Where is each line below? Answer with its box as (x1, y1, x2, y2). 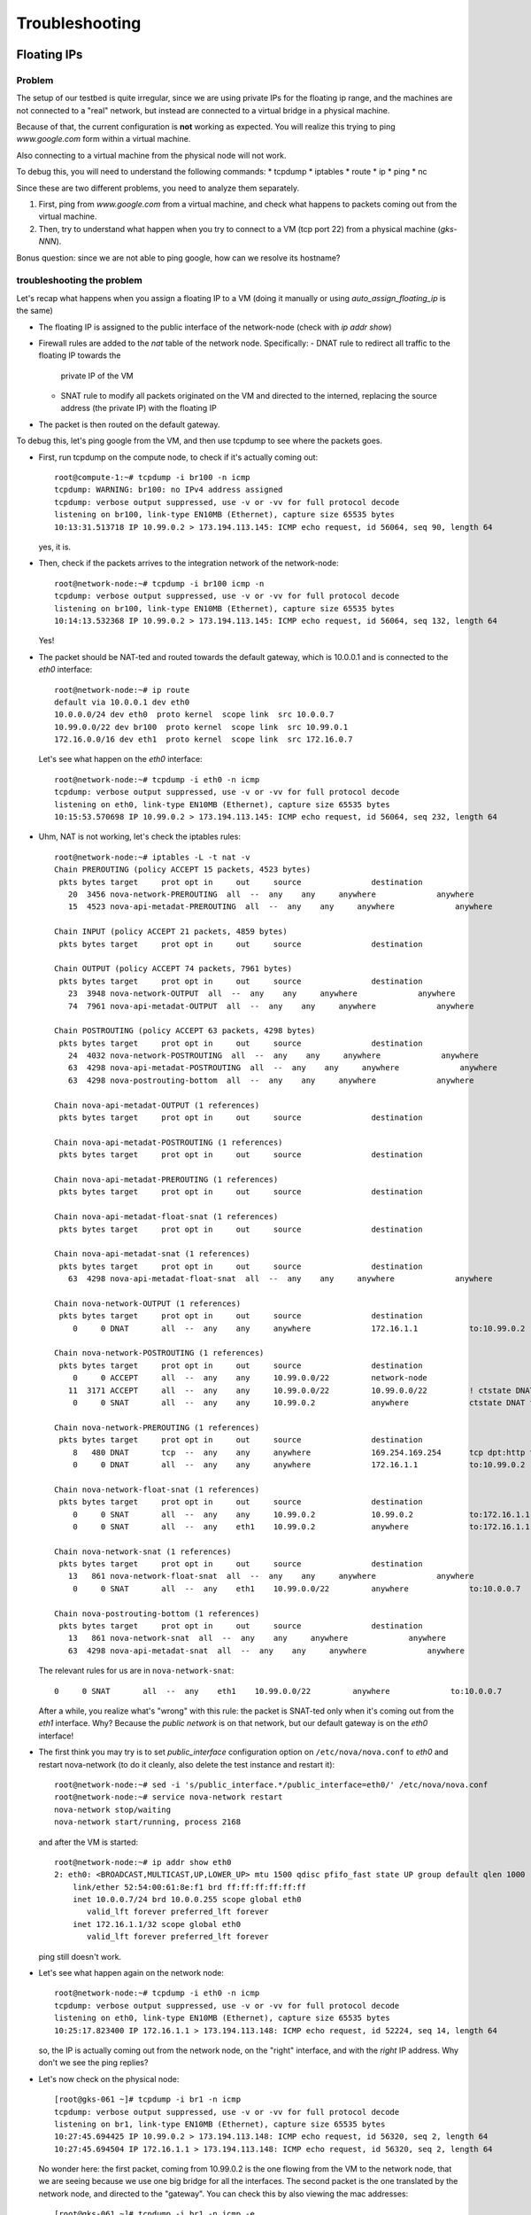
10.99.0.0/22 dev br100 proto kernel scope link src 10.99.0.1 (54, 722, 349, 732)
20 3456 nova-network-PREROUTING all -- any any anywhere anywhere (67, 889, 474, 899)
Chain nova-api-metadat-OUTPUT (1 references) (54, 1100, 260, 1110)
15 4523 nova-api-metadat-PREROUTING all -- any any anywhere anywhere (67, 902, 493, 912)
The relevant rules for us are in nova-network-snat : (38, 1666, 235, 1676)
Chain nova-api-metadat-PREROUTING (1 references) (54, 1174, 279, 1185)
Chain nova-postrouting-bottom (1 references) (54, 1608, 260, 1619)
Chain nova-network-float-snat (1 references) (54, 1484, 260, 1495)
